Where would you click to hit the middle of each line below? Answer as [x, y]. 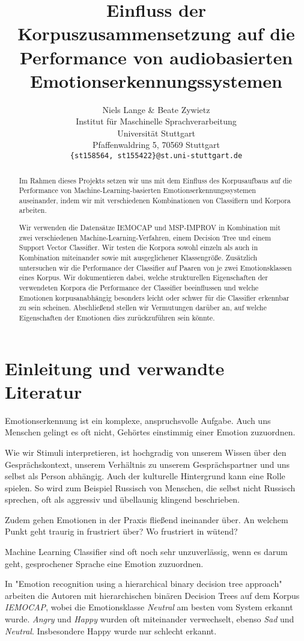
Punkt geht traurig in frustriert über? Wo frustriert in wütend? [121, 531]
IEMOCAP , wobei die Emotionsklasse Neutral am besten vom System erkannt [149, 607]
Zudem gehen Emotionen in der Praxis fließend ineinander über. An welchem [147, 519]
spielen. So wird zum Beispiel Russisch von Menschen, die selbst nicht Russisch [150, 487]
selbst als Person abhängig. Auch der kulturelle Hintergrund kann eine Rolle [145, 476]
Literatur [44, 391]
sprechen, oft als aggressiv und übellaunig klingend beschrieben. [122, 499]
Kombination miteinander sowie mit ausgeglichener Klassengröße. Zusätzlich [138, 257]
